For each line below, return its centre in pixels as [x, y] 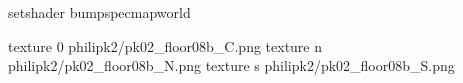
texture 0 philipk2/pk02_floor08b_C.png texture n [165, 45]
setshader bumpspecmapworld [99, 12]
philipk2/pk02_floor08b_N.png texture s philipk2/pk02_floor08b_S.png [231, 65]
